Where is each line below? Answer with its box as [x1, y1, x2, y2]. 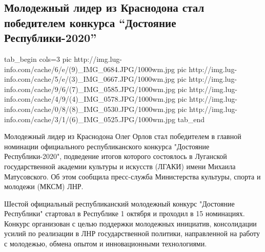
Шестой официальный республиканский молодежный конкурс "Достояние [4, 198, 235, 209]
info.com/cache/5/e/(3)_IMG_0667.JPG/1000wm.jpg [4, 74, 175, 84]
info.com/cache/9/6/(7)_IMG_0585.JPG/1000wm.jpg [4, 83, 175, 94]
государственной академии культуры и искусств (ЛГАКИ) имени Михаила [4, 161, 236, 171]
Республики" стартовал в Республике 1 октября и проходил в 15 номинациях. [4, 208, 245, 219]
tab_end [177, 113, 205, 124]
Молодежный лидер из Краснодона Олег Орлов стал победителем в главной [4, 131, 241, 142]
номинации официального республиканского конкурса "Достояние [4, 141, 210, 151]
